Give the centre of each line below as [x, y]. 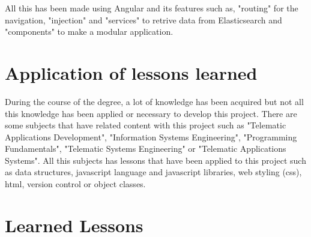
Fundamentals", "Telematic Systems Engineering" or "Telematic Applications [146, 148]
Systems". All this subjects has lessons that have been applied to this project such [155, 160]
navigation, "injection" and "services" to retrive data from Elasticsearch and [143, 19]
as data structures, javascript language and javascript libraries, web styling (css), [153, 172]
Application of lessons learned [131, 72]
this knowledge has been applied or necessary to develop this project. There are [151, 113]
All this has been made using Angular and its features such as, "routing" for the [152, 8]
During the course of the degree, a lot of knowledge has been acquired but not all [154, 101]
